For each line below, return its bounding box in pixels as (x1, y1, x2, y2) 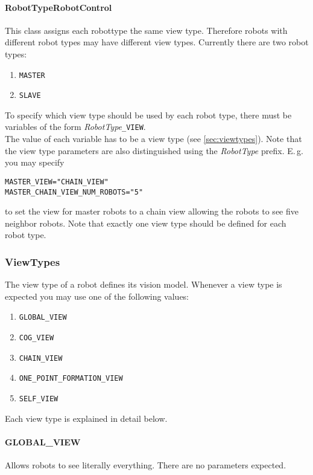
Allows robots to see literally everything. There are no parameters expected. (5, 459, 286, 471)
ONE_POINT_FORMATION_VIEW (19, 374, 123, 383)
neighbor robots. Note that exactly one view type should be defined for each (5, 216, 286, 229)
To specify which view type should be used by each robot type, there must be (5, 108, 292, 121)
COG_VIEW (19, 334, 54, 343)
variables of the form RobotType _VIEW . (5, 120, 146, 133)
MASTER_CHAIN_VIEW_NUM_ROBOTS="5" (5, 187, 144, 196)
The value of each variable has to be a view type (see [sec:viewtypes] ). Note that (5, 132, 302, 145)
